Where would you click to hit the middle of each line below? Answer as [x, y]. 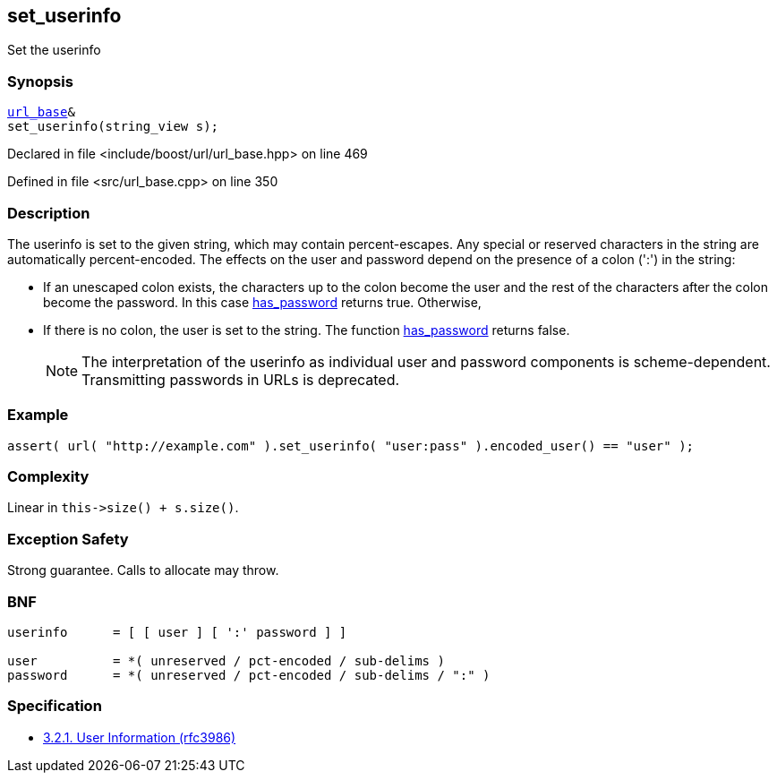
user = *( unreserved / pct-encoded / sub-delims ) [226, 660]
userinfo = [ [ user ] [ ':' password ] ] [177, 632]
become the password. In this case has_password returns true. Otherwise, [262, 302]
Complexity [48, 477]
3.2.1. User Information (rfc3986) [140, 737]
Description [49, 213]
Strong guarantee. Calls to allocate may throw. [143, 570]
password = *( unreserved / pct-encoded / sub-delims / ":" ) [249, 675]
